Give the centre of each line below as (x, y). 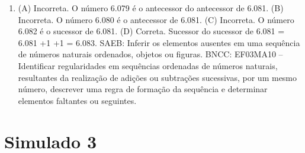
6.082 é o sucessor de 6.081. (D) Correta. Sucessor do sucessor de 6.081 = (151, 31)
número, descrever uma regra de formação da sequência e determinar (143, 89)
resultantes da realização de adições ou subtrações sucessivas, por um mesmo (158, 77)
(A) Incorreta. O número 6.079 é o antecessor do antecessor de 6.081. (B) (151, 8)
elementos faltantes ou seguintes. (77, 100)
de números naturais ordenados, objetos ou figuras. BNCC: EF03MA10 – (150, 54)
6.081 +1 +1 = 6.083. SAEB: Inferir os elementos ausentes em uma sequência (159, 42)
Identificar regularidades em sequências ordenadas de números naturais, (148, 65)
